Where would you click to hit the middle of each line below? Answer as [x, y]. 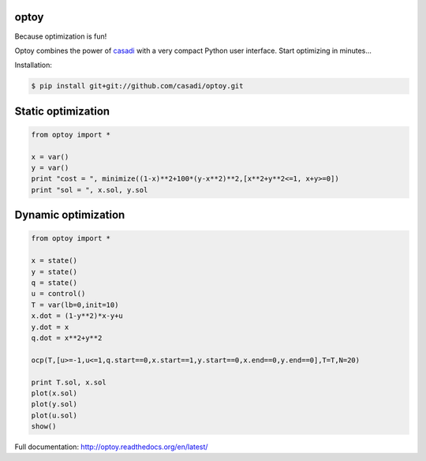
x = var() [50, 157]
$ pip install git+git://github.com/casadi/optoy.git [137, 86]
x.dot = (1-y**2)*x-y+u [77, 316]
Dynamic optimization [70, 215]
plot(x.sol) [54, 393]
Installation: [34, 65]
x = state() [54, 261]
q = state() [54, 283]
